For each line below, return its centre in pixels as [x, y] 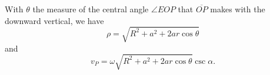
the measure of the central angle [91, 9]
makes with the [238, 9]
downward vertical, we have [54, 20]
